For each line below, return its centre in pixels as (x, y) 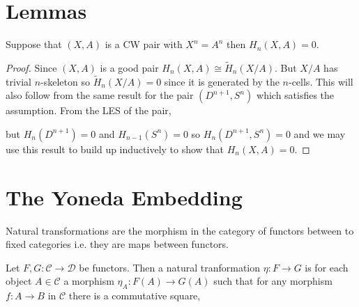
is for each (327, 267)
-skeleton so (65, 81)
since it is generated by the (222, 81)
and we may (320, 133)
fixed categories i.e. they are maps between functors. (117, 244)
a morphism (89, 281)
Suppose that (34, 44)
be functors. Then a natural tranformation (170, 267)
